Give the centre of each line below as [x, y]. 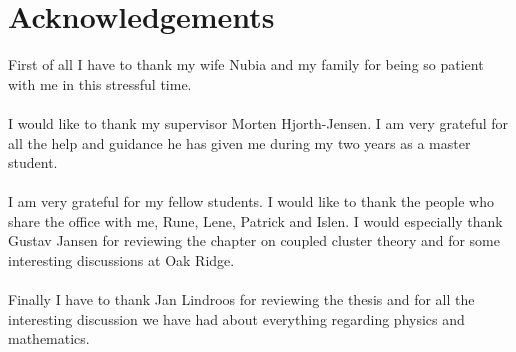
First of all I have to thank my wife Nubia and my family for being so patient [246, 64]
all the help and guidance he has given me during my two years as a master [239, 142]
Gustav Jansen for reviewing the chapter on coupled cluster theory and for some [254, 240]
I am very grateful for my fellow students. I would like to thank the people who [251, 201]
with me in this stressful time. [100, 83]
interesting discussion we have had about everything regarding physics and [236, 318]
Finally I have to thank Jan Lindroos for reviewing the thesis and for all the [241, 299]
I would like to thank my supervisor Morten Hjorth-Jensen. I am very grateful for [258, 122]
